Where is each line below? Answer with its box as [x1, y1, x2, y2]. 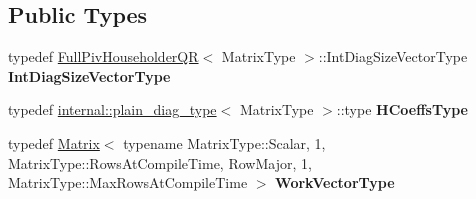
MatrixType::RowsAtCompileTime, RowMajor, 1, [8, 152, 312, 173]
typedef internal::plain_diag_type [8, 99, 217, 120]
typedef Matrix [8, 132, 100, 153]
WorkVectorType [275, 172, 395, 193]
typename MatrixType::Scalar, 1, [123, 132, 326, 153]
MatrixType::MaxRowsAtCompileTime [8, 172, 248, 193]
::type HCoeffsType [336, 99, 468, 120]
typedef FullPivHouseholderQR [8, 46, 199, 67]
